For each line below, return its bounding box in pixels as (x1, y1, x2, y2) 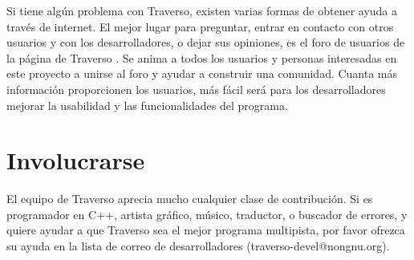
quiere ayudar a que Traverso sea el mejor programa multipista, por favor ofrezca (6, 221, 405, 238)
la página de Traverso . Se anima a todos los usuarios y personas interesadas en (6, 49, 397, 66)
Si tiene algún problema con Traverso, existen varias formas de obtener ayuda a (6, 2, 398, 18)
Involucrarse (6, 144, 145, 177)
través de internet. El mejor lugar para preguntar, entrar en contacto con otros (6, 18, 394, 35)
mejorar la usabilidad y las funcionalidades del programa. (6, 96, 288, 113)
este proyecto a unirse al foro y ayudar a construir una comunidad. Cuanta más (6, 65, 398, 82)
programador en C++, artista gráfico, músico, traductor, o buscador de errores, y (6, 205, 408, 222)
